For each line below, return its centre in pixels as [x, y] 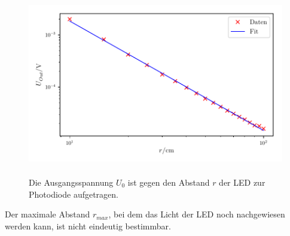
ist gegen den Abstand [169, 182]
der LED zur [242, 182]
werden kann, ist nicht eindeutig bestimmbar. [88, 226]
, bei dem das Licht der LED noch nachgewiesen [197, 214]
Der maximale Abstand [48, 214]
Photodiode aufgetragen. [74, 194]
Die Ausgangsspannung [71, 182]
